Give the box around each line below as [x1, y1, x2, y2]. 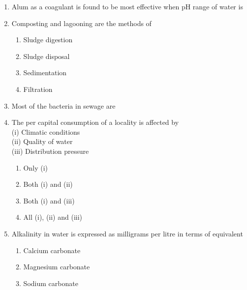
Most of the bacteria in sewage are [11, 100, 116, 111]
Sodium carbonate [23, 278, 78, 288]
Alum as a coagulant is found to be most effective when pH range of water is [11, 1, 243, 11]
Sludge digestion [23, 34, 73, 45]
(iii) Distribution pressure [11, 145, 89, 156]
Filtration [23, 84, 53, 94]
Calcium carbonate [23, 245, 81, 255]
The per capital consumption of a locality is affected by [11, 117, 179, 127]
